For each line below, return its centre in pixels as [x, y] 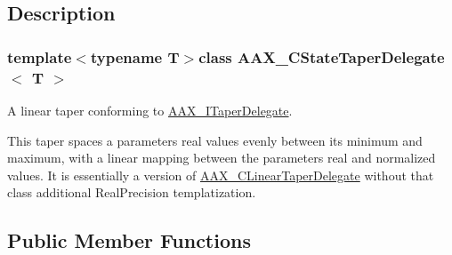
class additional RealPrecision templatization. [132, 192]
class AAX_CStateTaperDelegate [322, 56]
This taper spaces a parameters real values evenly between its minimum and [215, 140]
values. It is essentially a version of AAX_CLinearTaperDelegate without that [221, 175]
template [40, 56]
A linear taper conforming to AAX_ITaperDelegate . [150, 110]
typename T [135, 56]
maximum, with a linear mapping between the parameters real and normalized [222, 158]
